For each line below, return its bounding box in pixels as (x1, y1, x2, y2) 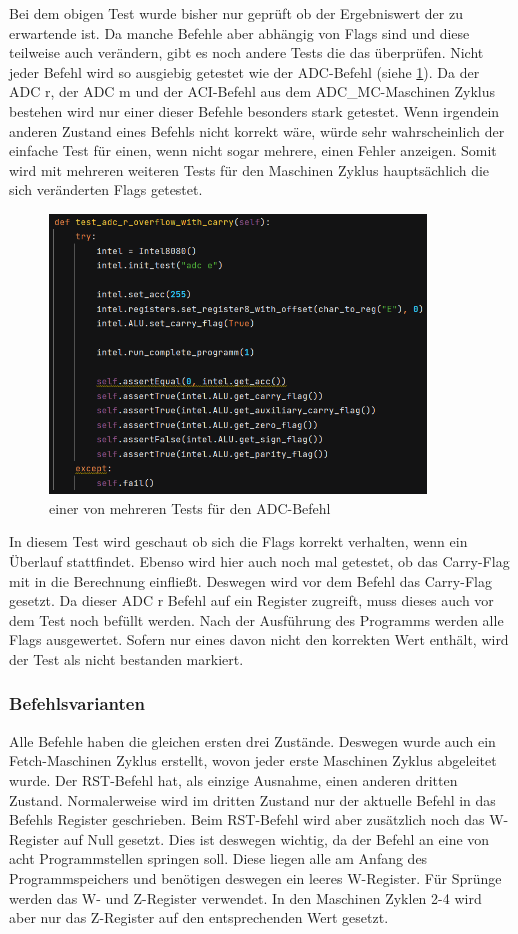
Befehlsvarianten (9, 691, 145, 716)
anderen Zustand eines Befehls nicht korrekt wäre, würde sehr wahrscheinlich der (9, 120, 505, 141)
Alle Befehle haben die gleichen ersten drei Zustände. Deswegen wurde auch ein (9, 730, 496, 751)
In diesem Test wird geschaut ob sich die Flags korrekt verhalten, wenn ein (9, 531, 468, 552)
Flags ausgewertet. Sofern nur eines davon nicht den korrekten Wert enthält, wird (9, 629, 509, 650)
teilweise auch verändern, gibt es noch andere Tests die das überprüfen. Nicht (9, 42, 484, 63)
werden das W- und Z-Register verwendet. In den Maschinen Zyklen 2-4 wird (9, 887, 482, 908)
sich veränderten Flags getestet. (9, 179, 203, 200)
